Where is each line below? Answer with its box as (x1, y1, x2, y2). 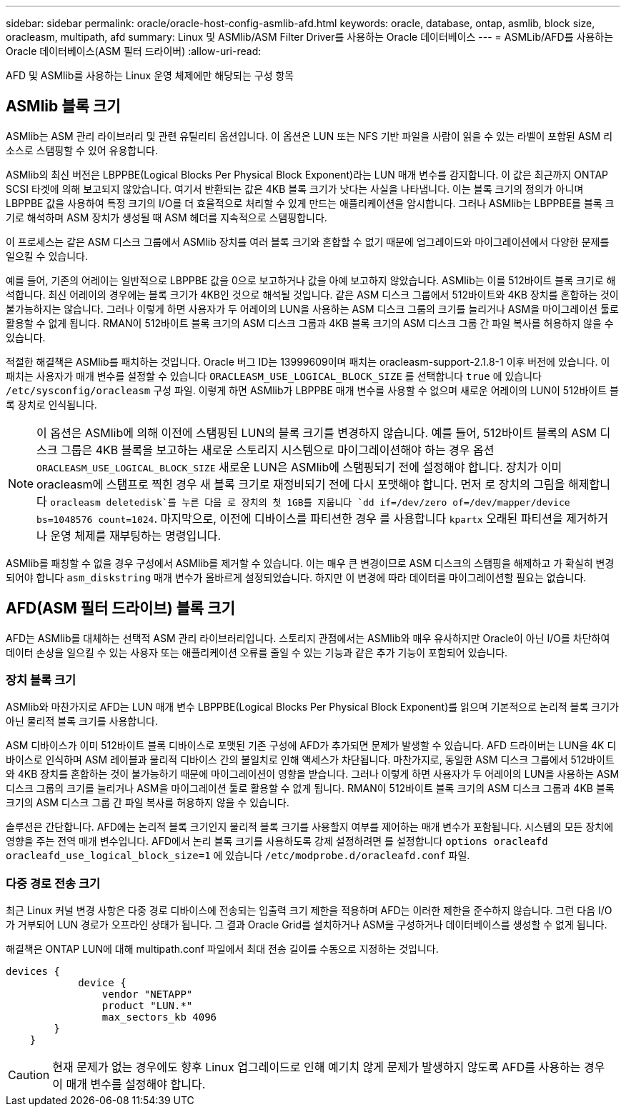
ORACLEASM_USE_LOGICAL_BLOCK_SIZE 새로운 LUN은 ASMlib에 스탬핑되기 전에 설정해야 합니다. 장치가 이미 (36, 459, 562, 474)
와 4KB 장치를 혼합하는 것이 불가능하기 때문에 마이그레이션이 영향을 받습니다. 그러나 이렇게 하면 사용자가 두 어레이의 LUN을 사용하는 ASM (6, 768, 620, 781)
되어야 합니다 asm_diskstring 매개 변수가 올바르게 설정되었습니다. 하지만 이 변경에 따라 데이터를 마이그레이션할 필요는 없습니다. (6, 571, 587, 583)
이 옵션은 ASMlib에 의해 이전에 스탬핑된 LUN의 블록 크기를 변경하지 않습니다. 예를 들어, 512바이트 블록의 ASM (36, 425, 597, 440)
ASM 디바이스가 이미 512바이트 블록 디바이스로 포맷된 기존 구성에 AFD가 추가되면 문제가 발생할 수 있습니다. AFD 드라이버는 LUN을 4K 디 (6, 739, 617, 752)
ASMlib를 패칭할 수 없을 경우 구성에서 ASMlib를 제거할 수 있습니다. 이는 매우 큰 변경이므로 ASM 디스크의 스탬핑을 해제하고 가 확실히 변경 (6, 556, 615, 569)
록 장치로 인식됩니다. (6, 398, 97, 411)
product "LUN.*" (101, 1000, 193, 1012)
